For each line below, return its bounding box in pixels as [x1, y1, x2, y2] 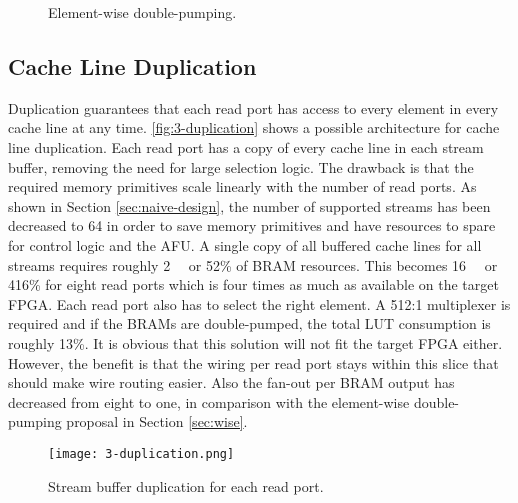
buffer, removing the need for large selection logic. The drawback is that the [8, 156, 474, 177]
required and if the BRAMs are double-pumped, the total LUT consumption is [8, 313, 491, 334]
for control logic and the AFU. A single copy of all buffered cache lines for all [8, 234, 482, 255]
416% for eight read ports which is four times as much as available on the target [8, 274, 499, 295]
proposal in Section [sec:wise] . [66, 411, 248, 432]
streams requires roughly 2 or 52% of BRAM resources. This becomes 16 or [8, 254, 498, 275]
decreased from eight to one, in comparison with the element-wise [8, 391, 410, 412]
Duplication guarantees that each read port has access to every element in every [8, 97, 499, 118]
